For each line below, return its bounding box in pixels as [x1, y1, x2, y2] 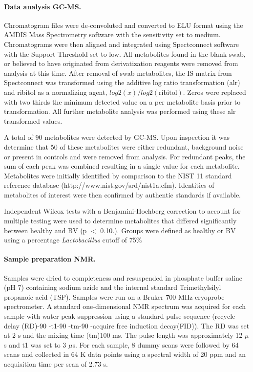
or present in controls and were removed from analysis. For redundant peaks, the [4, 151, 246, 161]
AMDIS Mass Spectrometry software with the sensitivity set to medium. [4, 29, 221, 40]
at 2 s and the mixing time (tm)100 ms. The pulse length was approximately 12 [4, 330, 243, 340]
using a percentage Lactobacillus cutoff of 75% [4, 235, 142, 245]
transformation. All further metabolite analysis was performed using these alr [4, 106, 236, 116]
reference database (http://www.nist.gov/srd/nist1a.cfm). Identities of [4, 180, 214, 190]
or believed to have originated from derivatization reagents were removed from [4, 58, 238, 68]
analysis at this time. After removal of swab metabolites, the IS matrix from [4, 67, 232, 78]
